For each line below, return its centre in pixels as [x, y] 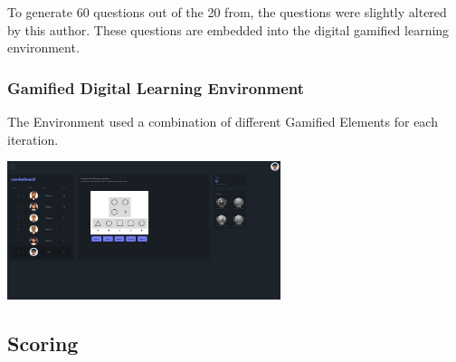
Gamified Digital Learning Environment [156, 87]
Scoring [43, 343]
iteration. [33, 139]
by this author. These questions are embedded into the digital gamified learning [228, 29]
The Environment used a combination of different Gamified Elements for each [223, 121]
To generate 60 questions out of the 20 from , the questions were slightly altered [227, 12]
